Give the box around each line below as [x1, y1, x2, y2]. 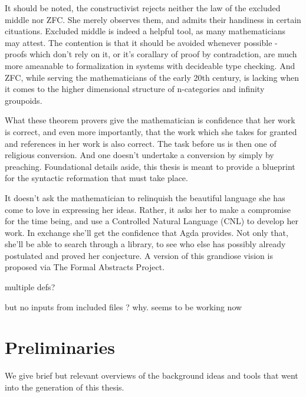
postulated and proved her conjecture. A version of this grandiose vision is [5, 249, 273, 261]
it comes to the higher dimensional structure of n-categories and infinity [5, 83, 265, 95]
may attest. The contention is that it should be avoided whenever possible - [5, 36, 278, 48]
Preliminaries [5, 335, 115, 359]
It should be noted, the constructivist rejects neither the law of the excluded [5, 2, 281, 14]
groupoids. [5, 94, 42, 106]
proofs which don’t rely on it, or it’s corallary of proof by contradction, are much [5, 48, 297, 60]
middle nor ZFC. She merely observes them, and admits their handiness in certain [5, 13, 301, 25]
